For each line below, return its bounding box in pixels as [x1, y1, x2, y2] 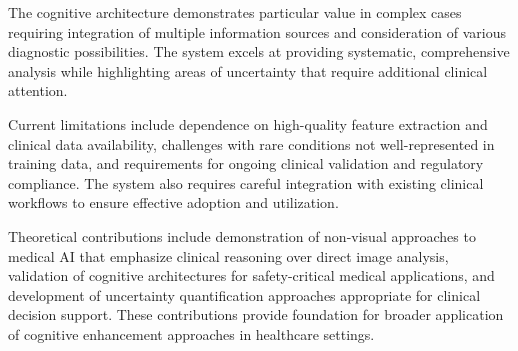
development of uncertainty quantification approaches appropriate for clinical [8, 284, 481, 305]
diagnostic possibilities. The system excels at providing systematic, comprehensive [8, 41, 510, 62]
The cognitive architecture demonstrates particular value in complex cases [8, 2, 462, 22]
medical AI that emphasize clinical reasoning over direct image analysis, [8, 245, 449, 266]
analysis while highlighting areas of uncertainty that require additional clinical [8, 60, 488, 81]
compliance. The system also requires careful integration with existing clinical [8, 172, 484, 193]
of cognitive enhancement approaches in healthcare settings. [8, 323, 375, 344]
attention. [8, 80, 68, 101]
